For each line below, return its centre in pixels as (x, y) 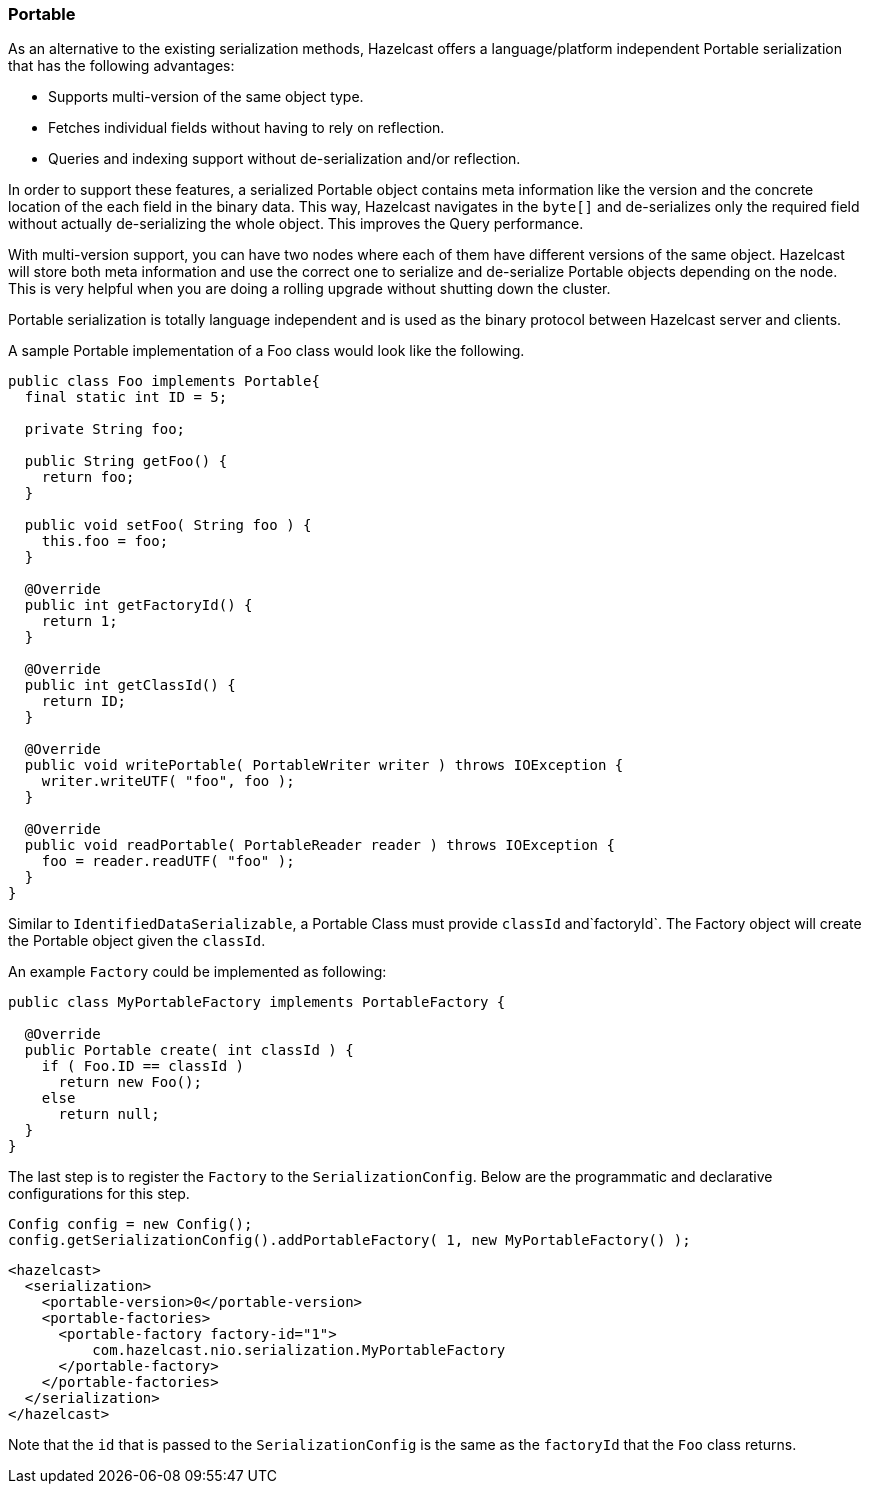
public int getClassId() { (130, 685)
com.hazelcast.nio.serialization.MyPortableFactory (299, 1350)
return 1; (79, 621)
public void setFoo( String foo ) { (168, 525)
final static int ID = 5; (126, 397)
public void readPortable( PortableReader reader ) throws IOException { (319, 845)
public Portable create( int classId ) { (189, 1050)
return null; (109, 1114)
